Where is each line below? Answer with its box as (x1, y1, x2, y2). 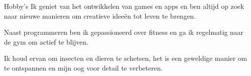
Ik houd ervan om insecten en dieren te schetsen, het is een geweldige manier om (4, 53, 247, 63)
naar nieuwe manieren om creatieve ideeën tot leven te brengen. (4, 10, 196, 21)
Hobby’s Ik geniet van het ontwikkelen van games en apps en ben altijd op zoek (4, 1, 244, 11)
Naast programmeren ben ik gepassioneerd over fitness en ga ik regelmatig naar (4, 27, 244, 37)
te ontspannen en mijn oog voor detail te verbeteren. (4, 62, 163, 73)
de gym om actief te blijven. (4, 36, 89, 47)
